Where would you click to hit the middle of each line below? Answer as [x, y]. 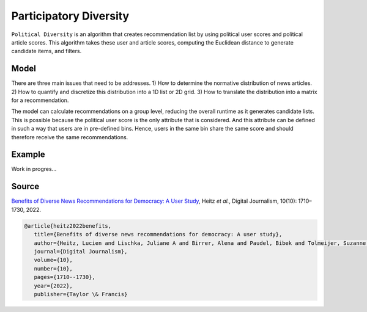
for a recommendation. [40, 100]
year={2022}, [54, 286]
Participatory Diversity [70, 16]
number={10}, [54, 268]
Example [28, 155]
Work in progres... [34, 169]
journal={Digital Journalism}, [81, 251]
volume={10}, [54, 260]
